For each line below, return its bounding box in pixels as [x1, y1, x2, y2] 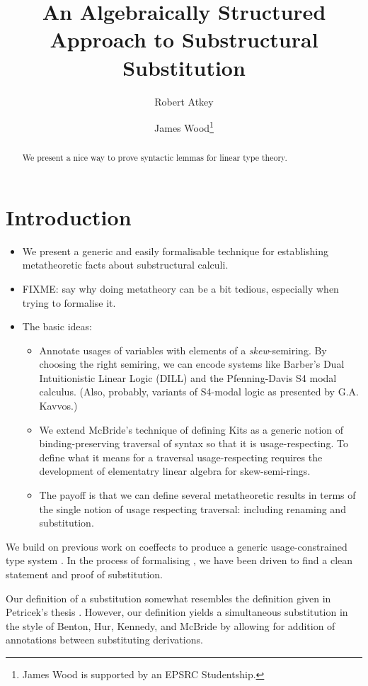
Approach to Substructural [50, 25, 318, 54]
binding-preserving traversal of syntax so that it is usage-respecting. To [39, 436, 348, 451]
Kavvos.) [39, 398, 78, 413]
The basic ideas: [22, 319, 92, 334]
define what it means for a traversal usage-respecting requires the [39, 449, 323, 464]
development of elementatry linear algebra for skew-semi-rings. [39, 463, 311, 478]
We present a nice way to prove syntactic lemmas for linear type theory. [22, 152, 287, 164]
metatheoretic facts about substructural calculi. [22, 257, 229, 272]
